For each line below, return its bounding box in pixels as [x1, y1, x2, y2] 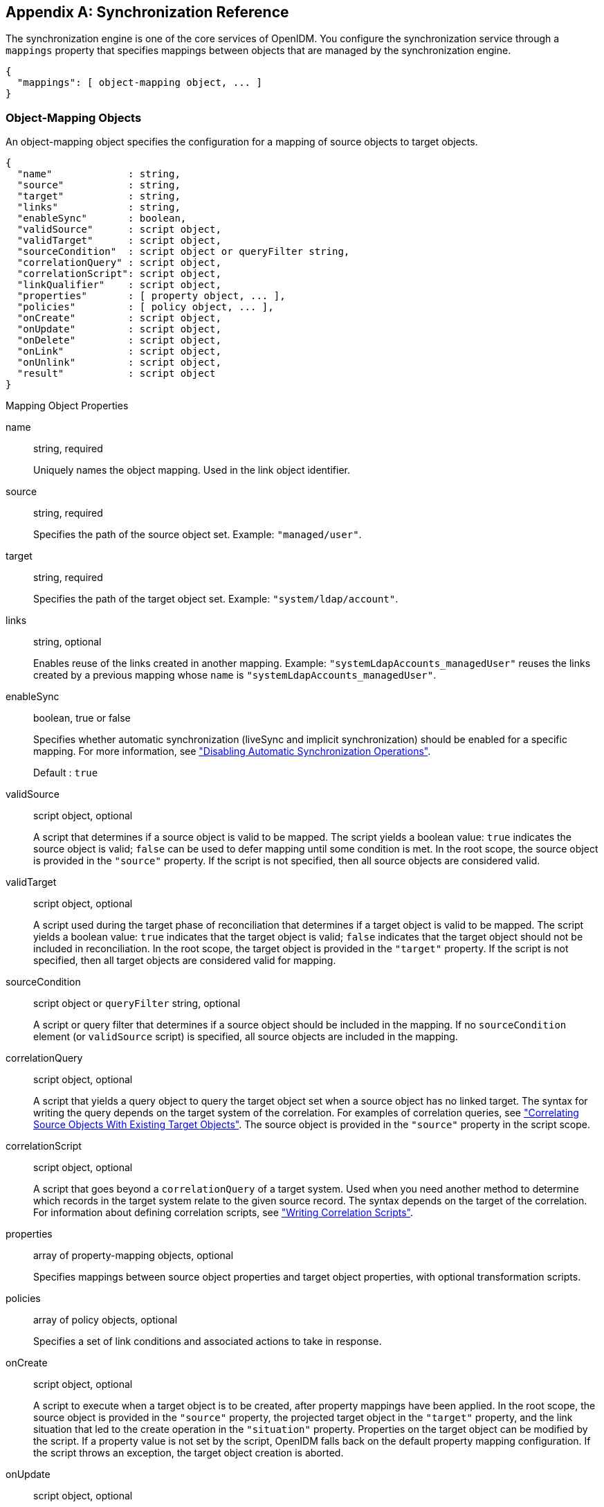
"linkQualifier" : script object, [17, 279, 221, 291]
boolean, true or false [33, 712, 131, 724]
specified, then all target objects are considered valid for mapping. [33, 954, 336, 967]
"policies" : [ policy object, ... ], [17, 301, 274, 313]
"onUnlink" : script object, [17, 357, 221, 368]
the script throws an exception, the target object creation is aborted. [33, 1447, 344, 1459]
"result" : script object [17, 368, 216, 380]
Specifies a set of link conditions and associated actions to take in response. [33, 1335, 382, 1348]
